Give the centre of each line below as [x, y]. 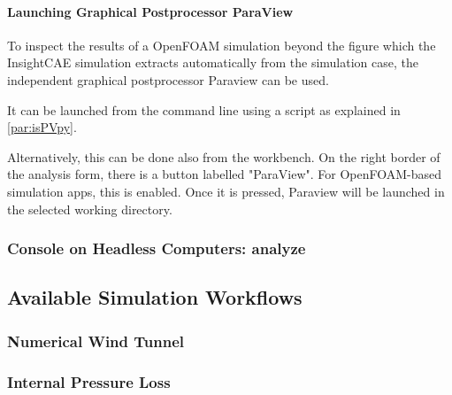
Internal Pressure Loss [89, 381]
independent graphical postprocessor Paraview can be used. [168, 79]
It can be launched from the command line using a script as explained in [204, 109]
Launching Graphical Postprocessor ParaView [150, 11]
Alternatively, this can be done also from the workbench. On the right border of [224, 156]
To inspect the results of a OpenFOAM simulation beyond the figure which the [222, 45]
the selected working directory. [90, 209]
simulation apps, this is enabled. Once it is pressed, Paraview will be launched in [226, 191]
